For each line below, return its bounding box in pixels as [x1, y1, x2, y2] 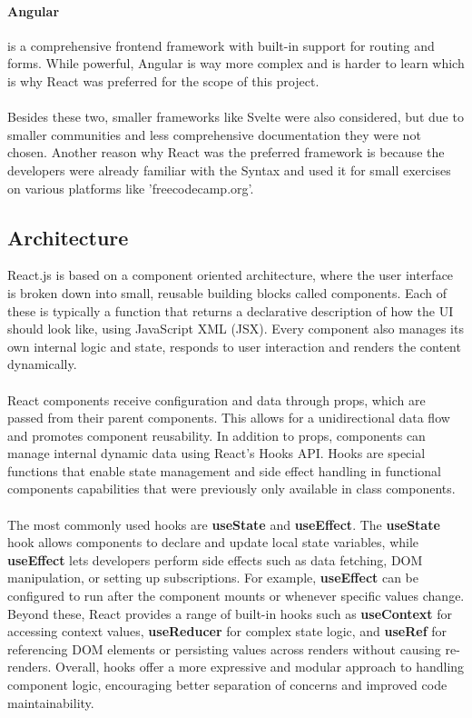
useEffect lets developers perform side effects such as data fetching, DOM [7, 550, 423, 569]
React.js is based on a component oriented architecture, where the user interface [7, 265, 454, 284]
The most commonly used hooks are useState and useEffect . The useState [7, 514, 440, 534]
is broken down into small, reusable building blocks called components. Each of [7, 283, 447, 302]
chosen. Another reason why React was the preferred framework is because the [7, 143, 445, 162]
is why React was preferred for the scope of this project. [7, 71, 320, 90]
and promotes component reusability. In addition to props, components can [7, 425, 426, 444]
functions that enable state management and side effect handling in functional [7, 461, 441, 480]
